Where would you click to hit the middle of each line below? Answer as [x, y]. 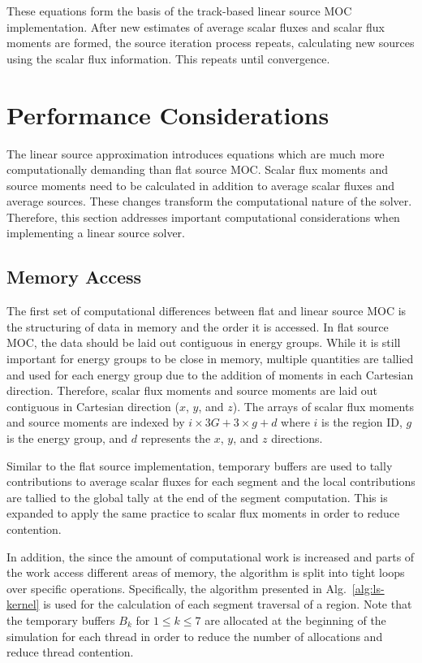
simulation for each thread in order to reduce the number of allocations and [195, 636]
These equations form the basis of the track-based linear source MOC [179, 11]
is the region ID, [362, 422]
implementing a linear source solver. [96, 233]
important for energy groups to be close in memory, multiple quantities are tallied [210, 359]
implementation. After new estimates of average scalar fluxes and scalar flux [196, 26]
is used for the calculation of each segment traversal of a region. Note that [228, 604]
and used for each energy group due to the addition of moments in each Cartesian [210, 374]
